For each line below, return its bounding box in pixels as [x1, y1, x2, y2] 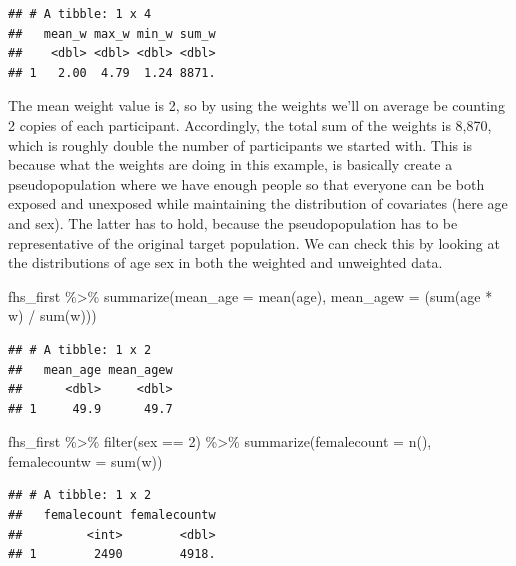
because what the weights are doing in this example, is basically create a [8, 154, 453, 175]
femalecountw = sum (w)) [8, 450, 163, 471]
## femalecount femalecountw [8, 508, 216, 523]
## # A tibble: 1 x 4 [8, 7, 152, 21]
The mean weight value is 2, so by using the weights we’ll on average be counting [8, 95, 505, 116]
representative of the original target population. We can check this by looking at [8, 232, 500, 253]
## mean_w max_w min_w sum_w [8, 26, 216, 41]
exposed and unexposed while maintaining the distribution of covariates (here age [8, 193, 508, 214]
